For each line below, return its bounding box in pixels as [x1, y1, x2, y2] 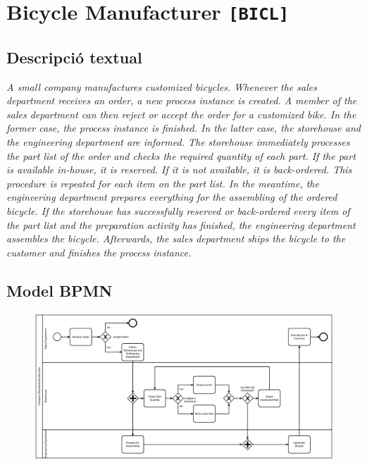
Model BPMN [6, 279, 113, 301]
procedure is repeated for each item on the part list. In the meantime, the [6, 175, 319, 190]
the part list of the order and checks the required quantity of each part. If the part [6, 148, 356, 163]
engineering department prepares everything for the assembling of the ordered [6, 190, 337, 204]
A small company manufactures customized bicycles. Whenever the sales [6, 79, 317, 94]
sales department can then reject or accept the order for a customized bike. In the [6, 106, 356, 121]
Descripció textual [6, 46, 142, 68]
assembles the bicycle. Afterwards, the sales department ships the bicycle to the [6, 231, 346, 246]
